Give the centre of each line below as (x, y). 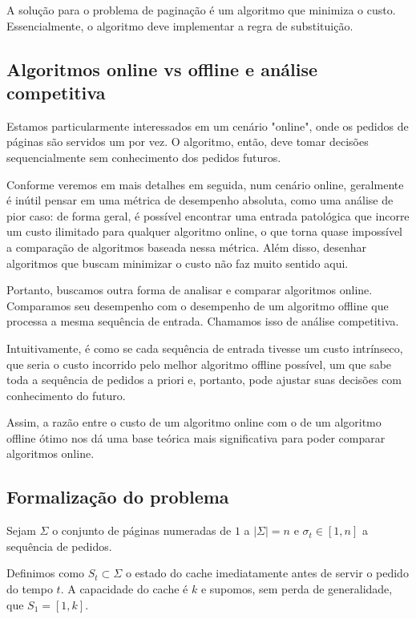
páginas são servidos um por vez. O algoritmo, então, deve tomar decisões (188, 142)
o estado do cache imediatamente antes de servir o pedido (267, 573)
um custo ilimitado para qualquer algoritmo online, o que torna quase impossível (204, 231)
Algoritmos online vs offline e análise (162, 69)
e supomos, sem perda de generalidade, (297, 589)
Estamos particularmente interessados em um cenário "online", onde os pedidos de (208, 125)
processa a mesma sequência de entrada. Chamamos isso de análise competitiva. (203, 321)
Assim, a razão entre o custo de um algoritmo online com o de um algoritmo (194, 422)
